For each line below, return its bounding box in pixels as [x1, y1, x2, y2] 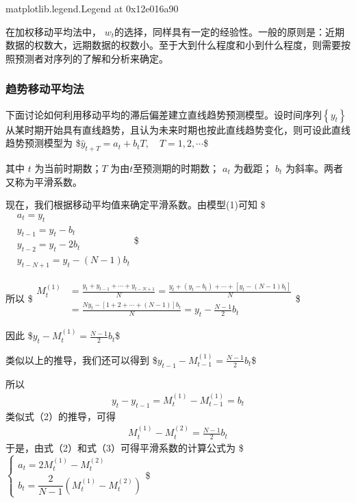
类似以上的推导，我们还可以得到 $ [5, 352, 157, 367]
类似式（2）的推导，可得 [5, 408, 116, 423]
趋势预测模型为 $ [5, 136, 81, 150]
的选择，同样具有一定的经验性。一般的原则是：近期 [114, 24, 345, 38]
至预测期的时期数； [133, 160, 220, 175]
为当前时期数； [34, 160, 102, 175]
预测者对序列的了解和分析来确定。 [14, 51, 168, 65]
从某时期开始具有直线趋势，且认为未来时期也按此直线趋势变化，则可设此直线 [5, 122, 351, 136]
